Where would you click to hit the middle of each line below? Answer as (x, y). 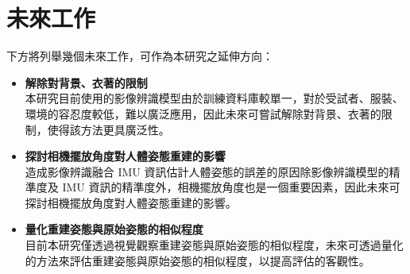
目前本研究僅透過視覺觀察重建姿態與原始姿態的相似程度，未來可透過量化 (214, 245)
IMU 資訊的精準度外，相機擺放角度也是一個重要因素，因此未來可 (231, 187)
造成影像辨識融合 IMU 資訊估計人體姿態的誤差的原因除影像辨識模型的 (207, 171)
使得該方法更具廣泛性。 (108, 129)
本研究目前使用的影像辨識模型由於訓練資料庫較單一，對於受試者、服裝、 (214, 98)
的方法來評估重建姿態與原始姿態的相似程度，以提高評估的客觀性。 (197, 260)
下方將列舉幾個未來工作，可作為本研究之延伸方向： (140, 56)
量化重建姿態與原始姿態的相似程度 (114, 229)
